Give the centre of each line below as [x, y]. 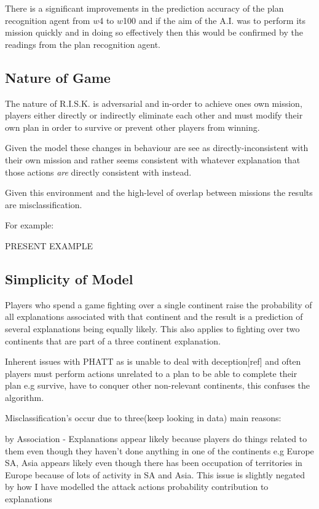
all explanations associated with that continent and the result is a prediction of [154, 317]
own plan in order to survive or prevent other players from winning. [132, 127]
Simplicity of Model [69, 278]
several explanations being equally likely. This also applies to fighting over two [152, 328]
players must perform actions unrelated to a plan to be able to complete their [151, 373]
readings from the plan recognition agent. [83, 44]
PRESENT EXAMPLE [49, 245]
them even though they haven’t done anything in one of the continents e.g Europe [159, 450]
